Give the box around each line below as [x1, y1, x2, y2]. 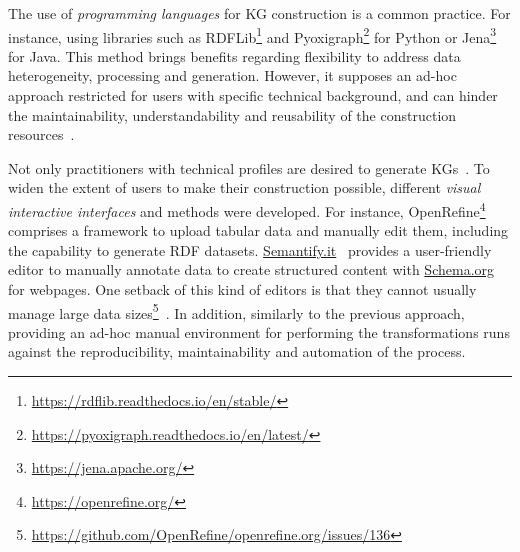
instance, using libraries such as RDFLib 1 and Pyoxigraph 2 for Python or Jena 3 [8, 23, 497, 47]
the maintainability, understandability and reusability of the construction [8, 104, 457, 125]
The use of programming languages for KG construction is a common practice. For [8, 3, 511, 23]
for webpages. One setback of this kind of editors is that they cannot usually [8, 279, 477, 300]
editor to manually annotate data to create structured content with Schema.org [8, 259, 495, 280]
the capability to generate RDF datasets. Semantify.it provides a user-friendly [8, 239, 492, 260]
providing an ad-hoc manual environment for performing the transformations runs [8, 321, 510, 342]
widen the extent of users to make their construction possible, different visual [8, 177, 481, 198]
